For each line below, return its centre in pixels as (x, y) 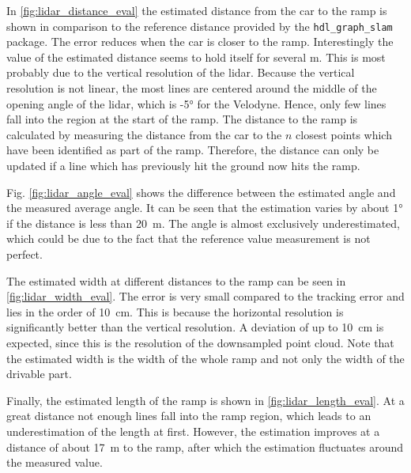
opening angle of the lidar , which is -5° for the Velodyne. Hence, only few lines (196, 103)
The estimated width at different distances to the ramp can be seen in (176, 280)
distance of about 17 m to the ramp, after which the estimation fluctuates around (205, 447)
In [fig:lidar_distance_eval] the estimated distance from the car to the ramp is (197, 10)
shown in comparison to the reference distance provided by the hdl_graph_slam (200, 26)
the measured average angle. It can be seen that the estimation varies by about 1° (205, 208)
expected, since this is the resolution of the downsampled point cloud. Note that (200, 342)
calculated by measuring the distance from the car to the (144, 134)
